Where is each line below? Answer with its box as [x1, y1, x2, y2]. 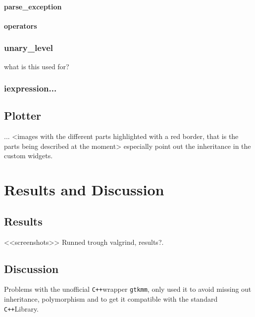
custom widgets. [4, 150, 53, 161]
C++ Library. [4, 303, 39, 314]
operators [4, 20, 37, 31]
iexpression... [4, 82, 57, 94]
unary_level [4, 42, 53, 54]
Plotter [4, 108, 42, 123]
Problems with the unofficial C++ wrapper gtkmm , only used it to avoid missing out [4, 284, 252, 294]
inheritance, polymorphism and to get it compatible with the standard [4, 294, 218, 304]
